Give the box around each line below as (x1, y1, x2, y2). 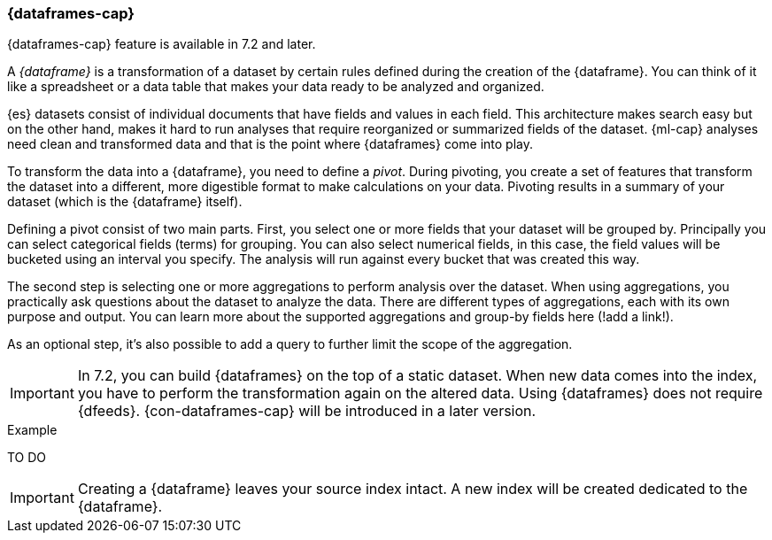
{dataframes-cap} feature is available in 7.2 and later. (7, 36, 316, 52)
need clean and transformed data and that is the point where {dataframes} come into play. (7, 136, 533, 152)
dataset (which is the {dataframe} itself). (7, 194, 243, 210)
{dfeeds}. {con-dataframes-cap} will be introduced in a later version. (77, 402, 537, 420)
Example (7, 422, 58, 438)
